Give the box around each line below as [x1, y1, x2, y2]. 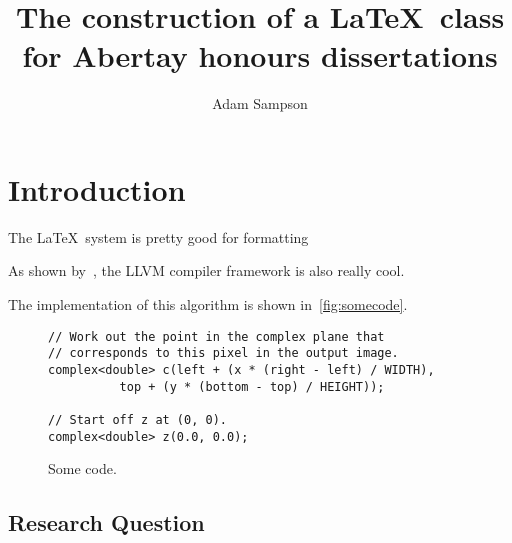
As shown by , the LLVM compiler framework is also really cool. [8, 260, 405, 281]
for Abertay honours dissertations [22, 35, 498, 76]
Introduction [8, 168, 186, 209]
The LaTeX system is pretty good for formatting [8, 226, 309, 247]
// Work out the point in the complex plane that [48, 329, 385, 344]
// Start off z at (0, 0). [48, 412, 227, 427]
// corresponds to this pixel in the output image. [48, 346, 399, 361]
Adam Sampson [212, 93, 308, 114]
